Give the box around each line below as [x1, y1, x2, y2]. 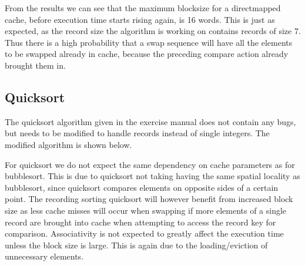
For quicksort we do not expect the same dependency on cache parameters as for [5, 158, 295, 170]
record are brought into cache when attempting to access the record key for [5, 216, 276, 228]
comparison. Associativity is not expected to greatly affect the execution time [5, 227, 284, 240]
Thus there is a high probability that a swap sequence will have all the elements [5, 36, 293, 48]
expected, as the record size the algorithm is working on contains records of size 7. [5, 25, 301, 37]
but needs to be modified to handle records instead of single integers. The [5, 127, 270, 139]
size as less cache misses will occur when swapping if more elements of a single [5, 204, 287, 216]
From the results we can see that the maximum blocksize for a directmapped [5, 2, 281, 14]
